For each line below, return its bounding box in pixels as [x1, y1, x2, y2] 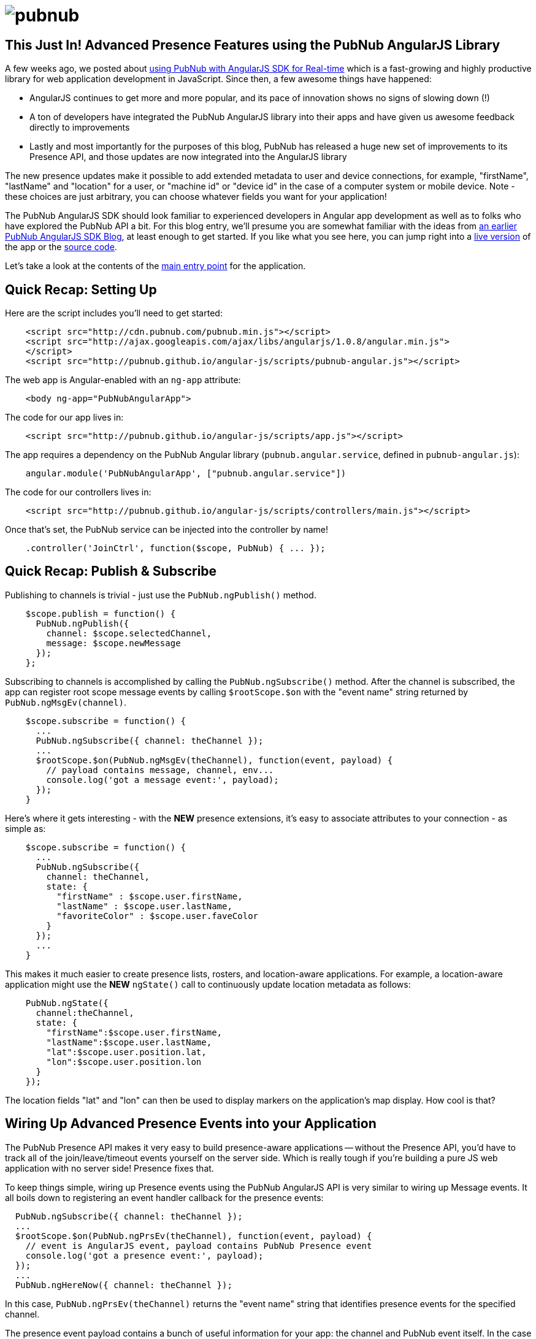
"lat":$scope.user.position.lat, [46, 1047, 207, 1057]
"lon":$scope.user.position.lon [46, 1056, 202, 1067]
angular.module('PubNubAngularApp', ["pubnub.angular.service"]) [25, 468, 346, 479]
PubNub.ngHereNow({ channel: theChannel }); [15, 1280, 232, 1290]
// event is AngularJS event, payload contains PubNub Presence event [25, 1240, 372, 1251]
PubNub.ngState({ [25, 998, 109, 1008]
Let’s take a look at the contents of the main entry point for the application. [5, 261, 306, 272]
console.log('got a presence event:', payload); [25, 1250, 264, 1261]
